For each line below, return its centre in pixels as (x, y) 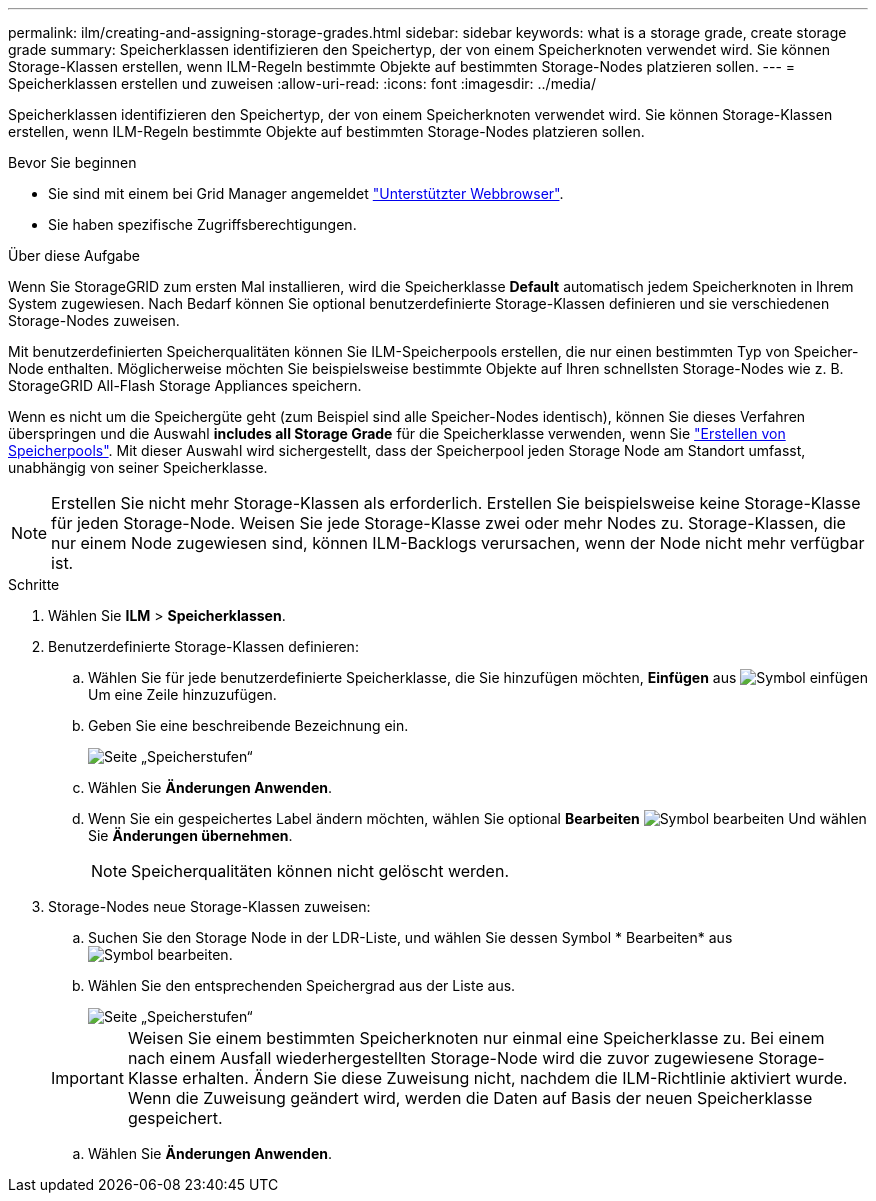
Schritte (34, 584)
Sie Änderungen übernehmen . (190, 835)
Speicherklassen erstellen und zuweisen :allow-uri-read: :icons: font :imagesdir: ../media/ (302, 83)
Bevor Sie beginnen (72, 162)
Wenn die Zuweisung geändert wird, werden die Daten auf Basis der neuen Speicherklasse (470, 1098)
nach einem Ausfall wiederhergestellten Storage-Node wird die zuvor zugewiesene (440, 1058)
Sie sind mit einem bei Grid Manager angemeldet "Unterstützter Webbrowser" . (306, 193)
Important (87, 1078)
